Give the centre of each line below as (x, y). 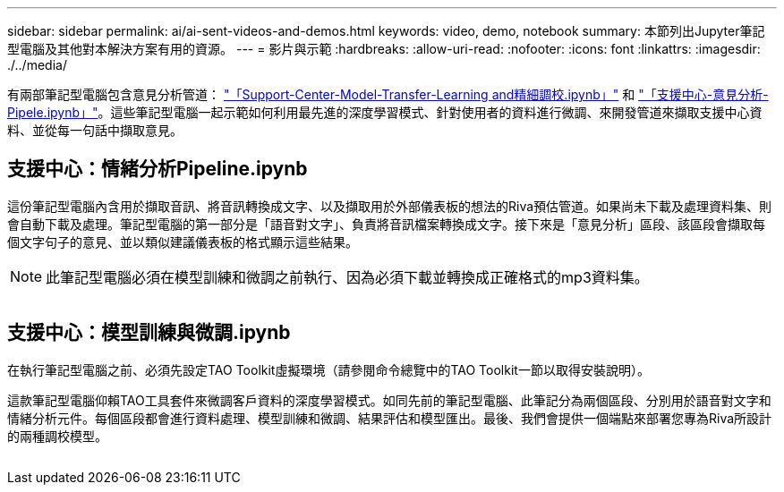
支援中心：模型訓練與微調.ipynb (149, 333)
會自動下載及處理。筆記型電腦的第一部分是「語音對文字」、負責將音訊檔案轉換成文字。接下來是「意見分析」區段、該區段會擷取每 (386, 224)
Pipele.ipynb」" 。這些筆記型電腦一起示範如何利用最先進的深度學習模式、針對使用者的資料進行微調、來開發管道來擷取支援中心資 (385, 112)
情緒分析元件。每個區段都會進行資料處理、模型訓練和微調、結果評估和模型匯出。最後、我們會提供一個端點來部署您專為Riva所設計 (390, 418)
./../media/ (37, 65)
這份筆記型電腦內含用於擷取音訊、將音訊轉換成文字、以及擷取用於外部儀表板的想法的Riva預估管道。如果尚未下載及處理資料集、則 (390, 206)
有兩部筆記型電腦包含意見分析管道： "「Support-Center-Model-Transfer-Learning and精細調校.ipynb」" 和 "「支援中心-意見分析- (388, 94)
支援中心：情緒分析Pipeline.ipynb (158, 169)
